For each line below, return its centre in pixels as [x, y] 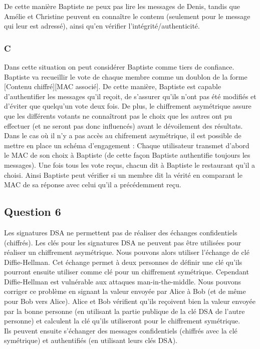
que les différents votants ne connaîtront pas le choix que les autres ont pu [118, 115]
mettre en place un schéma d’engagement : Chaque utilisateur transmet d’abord [127, 145]
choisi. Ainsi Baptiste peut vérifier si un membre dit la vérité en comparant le [123, 174]
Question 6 [33, 212]
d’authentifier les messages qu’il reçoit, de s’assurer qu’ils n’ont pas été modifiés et [130, 96]
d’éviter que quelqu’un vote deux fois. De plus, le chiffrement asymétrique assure [128, 106]
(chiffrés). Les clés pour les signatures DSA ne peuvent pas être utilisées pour [123, 242]
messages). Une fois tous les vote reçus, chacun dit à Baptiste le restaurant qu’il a [130, 164]
